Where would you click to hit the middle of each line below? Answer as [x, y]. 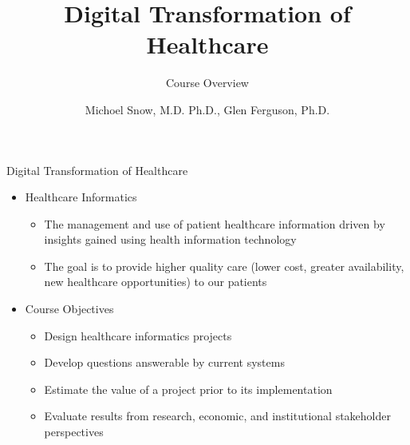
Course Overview [207, 83]
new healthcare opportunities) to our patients [156, 282]
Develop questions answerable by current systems [164, 362]
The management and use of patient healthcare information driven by [215, 223]
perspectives [74, 432]
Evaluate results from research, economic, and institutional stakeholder [217, 416]
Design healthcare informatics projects [138, 335]
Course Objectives [69, 309]
